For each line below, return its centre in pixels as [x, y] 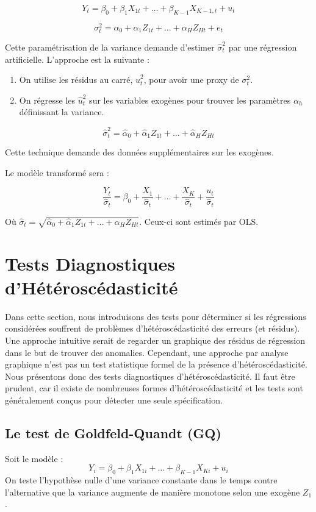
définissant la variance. [62, 112]
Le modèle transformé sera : [57, 172]
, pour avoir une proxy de [191, 80]
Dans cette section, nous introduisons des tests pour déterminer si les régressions [156, 316]
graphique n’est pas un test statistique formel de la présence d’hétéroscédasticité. [156, 364]
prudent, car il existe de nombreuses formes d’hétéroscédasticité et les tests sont [154, 388]
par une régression [263, 47]
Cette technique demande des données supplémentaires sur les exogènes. [139, 152]
